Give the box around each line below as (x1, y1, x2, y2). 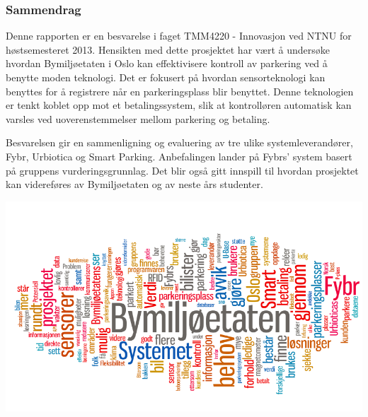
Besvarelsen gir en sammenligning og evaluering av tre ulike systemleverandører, (6, 135, 353, 150)
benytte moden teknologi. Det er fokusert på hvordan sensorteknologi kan (6, 70, 326, 84)
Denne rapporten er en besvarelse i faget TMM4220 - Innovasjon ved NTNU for (6, 28, 352, 43)
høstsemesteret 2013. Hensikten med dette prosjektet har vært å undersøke (6, 42, 330, 57)
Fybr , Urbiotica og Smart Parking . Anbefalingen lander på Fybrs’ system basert (6, 148, 352, 163)
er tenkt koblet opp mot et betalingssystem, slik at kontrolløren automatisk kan (6, 98, 352, 112)
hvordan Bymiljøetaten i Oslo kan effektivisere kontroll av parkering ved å (6, 56, 328, 71)
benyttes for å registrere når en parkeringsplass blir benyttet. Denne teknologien (6, 83, 354, 98)
